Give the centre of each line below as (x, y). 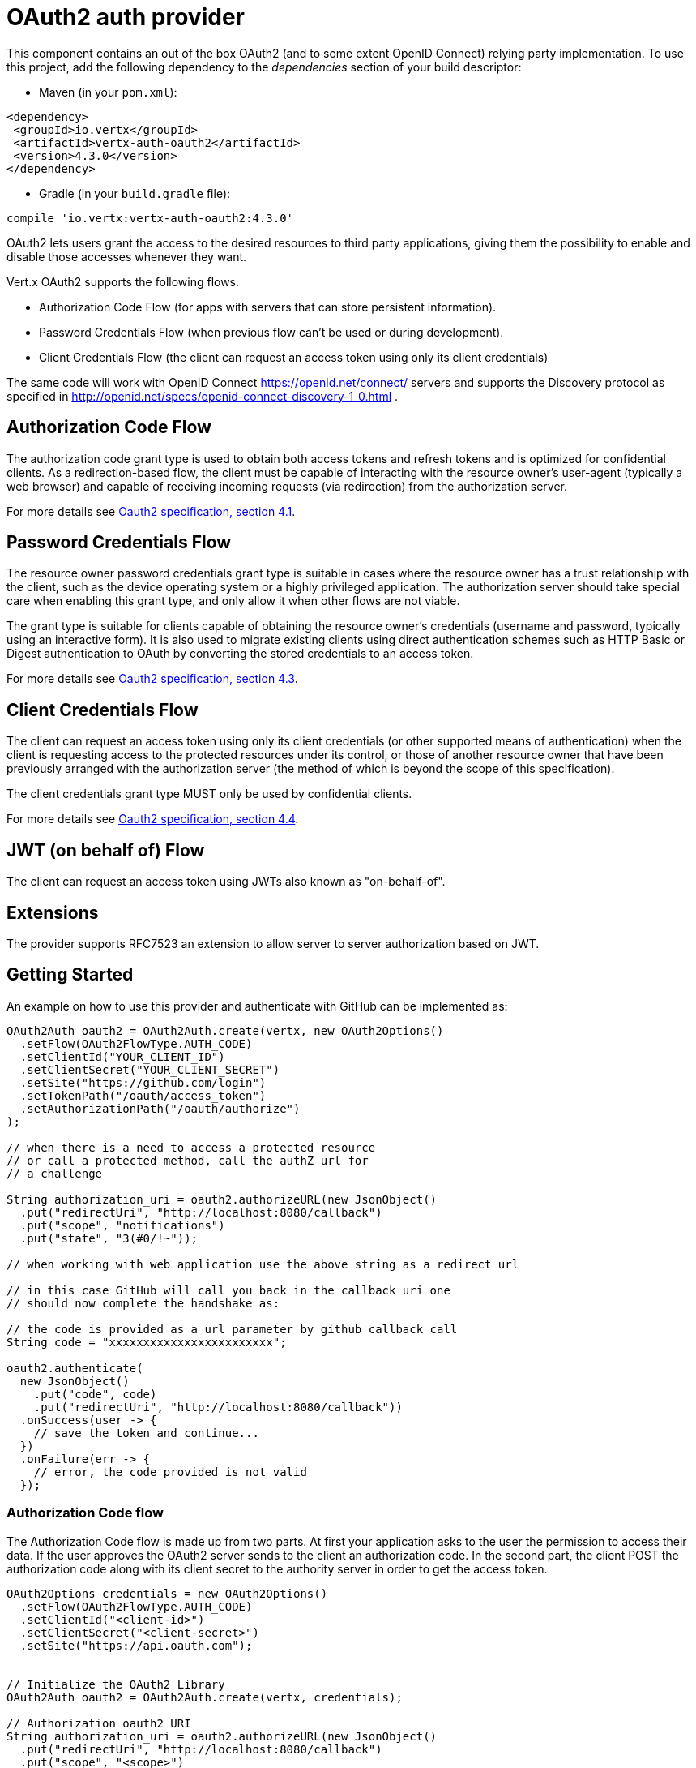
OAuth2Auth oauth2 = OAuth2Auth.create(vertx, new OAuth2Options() (225, 1030)
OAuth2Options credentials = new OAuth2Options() (167, 1593)
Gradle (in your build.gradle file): (135, 193)
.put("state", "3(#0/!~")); (109, 1238)
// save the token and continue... (146, 1433)
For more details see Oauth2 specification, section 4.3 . (152, 679)
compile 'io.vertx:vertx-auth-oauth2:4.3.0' (150, 218)
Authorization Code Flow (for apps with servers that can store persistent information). (268, 307)
